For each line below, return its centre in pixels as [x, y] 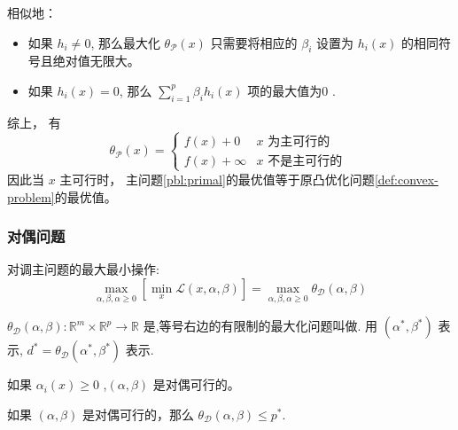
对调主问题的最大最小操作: [83, 269]
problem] [31, 196]
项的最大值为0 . [291, 90]
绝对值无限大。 [96, 61]
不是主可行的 [305, 161]
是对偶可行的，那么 [138, 414]
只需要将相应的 [254, 42]
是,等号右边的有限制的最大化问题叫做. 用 [260, 326]
